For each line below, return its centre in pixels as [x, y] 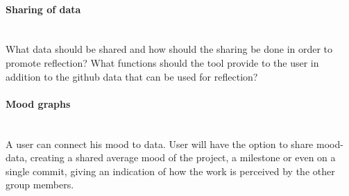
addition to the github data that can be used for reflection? [132, 76]
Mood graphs [38, 103]
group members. [40, 185]
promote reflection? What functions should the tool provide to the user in [162, 62]
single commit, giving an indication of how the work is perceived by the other [170, 171]
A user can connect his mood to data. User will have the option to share [160, 144]
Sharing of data [43, 9]
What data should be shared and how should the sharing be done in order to [169, 49]
